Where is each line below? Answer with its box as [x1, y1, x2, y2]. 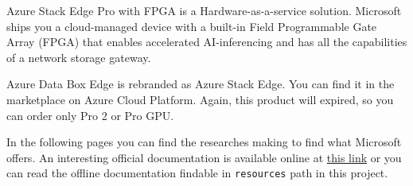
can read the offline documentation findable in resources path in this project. [6, 165, 388, 181]
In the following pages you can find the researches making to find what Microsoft [6, 134, 402, 150]
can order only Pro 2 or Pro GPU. [6, 107, 174, 123]
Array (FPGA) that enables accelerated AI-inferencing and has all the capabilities [6, 33, 407, 50]
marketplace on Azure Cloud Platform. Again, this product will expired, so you [6, 91, 394, 107]
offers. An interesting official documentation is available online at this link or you [6, 149, 402, 165]
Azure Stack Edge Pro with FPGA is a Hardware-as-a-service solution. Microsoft [6, 2, 402, 18]
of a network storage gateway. [6, 48, 151, 65]
